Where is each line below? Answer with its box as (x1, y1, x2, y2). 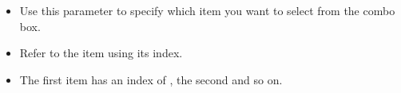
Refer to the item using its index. (19, 45, 183, 61)
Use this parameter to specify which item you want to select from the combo (19, 2, 395, 18)
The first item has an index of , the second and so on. (19, 71, 283, 87)
